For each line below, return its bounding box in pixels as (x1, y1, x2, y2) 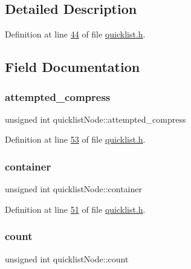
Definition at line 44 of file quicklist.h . (5, 28, 146, 41)
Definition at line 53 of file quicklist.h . (5, 133, 146, 146)
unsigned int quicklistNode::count (5, 252, 129, 265)
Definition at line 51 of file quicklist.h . (5, 203, 146, 215)
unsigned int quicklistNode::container (5, 183, 142, 195)
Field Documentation (5, 57, 140, 76)
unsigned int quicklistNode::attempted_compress (5, 112, 186, 125)
